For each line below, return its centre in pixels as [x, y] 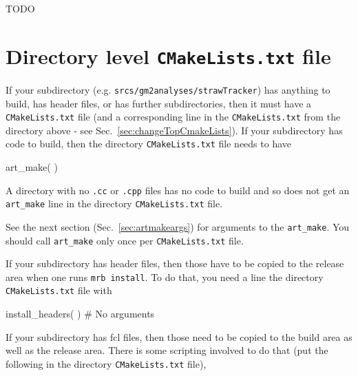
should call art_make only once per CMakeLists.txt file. [125, 240]
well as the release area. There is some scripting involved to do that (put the [167, 350]
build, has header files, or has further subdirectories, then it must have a [159, 103]
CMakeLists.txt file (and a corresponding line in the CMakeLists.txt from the [173, 117]
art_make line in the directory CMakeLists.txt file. [114, 203]
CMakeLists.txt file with [59, 290]
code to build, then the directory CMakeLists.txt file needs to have [149, 144]
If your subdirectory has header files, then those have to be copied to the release [175, 263]
